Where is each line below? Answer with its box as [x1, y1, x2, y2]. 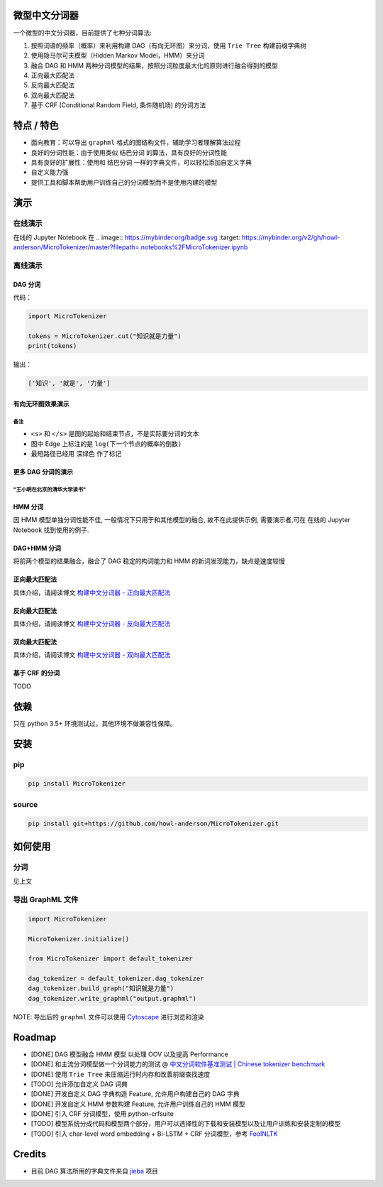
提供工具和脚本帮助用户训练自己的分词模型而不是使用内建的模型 [30, 178, 218, 186]
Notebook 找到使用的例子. [13, 526, 89, 534]
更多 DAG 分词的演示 [13, 467, 74, 476]
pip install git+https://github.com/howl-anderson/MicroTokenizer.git [28, 820, 279, 828]
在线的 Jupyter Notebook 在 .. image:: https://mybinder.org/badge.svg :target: [13, 233, 240, 242]
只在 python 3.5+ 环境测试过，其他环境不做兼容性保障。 [13, 719, 177, 727]
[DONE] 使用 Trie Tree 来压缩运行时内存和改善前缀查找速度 [30, 1070, 211, 1078]
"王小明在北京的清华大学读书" [13, 486, 87, 493]
